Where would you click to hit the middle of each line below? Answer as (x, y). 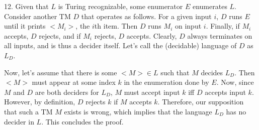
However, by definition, (40, 102)
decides (212, 72)
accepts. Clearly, (152, 35)
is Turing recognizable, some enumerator (120, 6)
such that (175, 72)
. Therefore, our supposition (201, 102)
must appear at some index (74, 82)
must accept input (152, 92)
